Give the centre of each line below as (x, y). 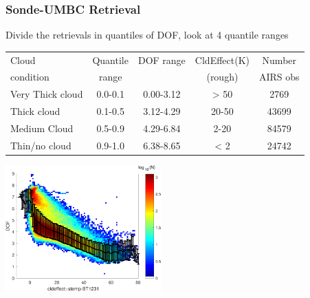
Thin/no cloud (41, 145)
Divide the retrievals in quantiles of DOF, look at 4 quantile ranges (147, 35)
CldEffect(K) (222, 60)
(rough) (222, 77)
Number (279, 60)
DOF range (162, 60)
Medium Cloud (42, 128)
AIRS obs (279, 77)
